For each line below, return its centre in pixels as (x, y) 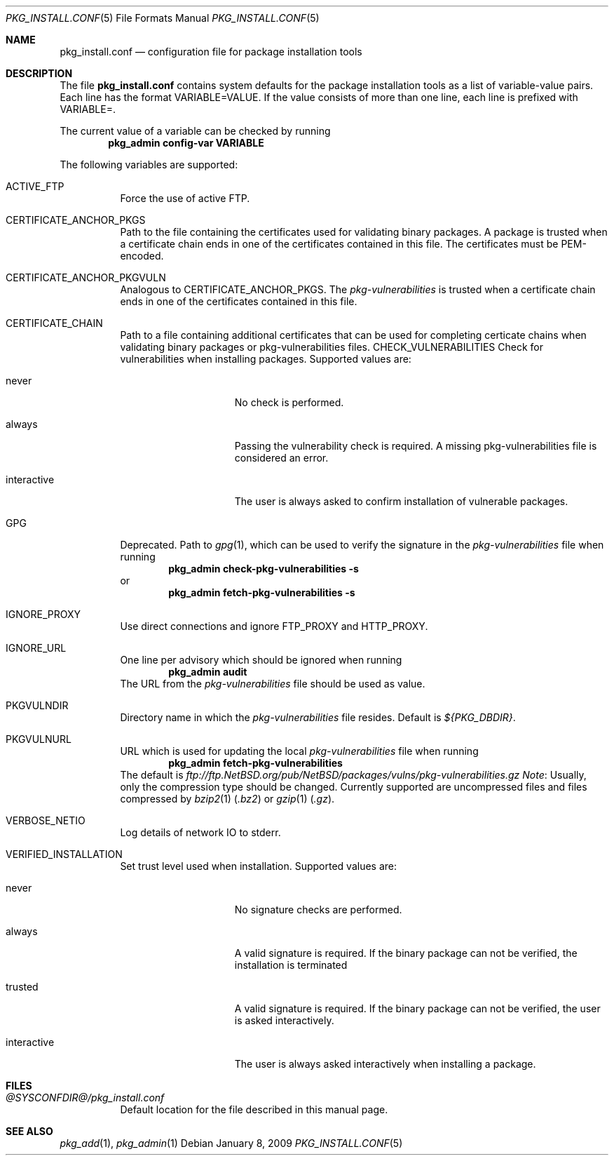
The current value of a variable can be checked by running (195, 131)
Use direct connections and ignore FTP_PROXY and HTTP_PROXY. (274, 626)
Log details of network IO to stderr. (200, 832)
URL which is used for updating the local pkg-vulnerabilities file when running (299, 751)
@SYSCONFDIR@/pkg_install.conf (85, 1098)
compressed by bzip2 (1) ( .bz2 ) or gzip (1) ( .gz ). (227, 799)
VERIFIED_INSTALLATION (64, 854)
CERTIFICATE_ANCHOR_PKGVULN (86, 277)
